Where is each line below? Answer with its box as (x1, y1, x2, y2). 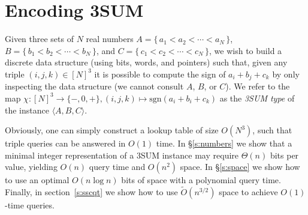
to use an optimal (5, 174, 70, 186)
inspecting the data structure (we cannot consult (5, 80, 184, 92)
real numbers (86, 32, 134, 45)
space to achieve (219, 186, 278, 198)
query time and (89, 160, 146, 173)
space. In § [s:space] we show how (180, 160, 300, 173)
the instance (5, 103, 49, 116)
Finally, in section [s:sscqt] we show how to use (5, 186, 178, 198)
